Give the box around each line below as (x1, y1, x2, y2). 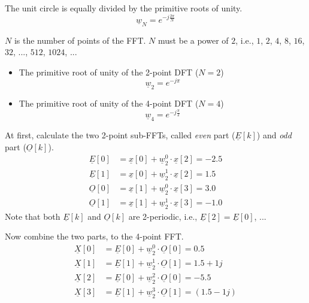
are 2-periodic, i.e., (128, 210, 198, 222)
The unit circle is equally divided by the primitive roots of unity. (5, 2, 243, 14)
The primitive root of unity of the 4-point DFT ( (19, 97, 199, 110)
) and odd (256, 129, 292, 141)
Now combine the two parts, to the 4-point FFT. (5, 230, 184, 243)
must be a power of (158, 34, 229, 46)
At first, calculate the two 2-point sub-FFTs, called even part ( (5, 129, 235, 141)
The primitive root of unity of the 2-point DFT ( (19, 65, 199, 78)
